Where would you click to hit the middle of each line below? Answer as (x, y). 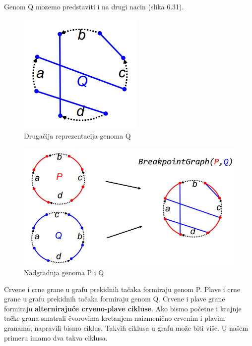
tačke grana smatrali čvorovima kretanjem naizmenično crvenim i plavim (115, 318)
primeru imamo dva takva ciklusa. (56, 337)
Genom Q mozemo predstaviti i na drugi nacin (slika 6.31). (94, 6)
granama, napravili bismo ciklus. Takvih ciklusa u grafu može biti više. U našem (126, 327)
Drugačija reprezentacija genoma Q (77, 136)
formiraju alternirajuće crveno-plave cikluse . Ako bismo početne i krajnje (123, 308)
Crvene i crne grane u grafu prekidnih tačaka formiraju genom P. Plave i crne (122, 289)
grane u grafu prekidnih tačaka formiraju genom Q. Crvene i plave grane (115, 299)
